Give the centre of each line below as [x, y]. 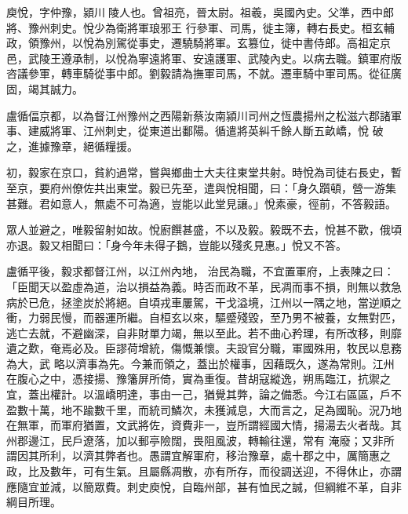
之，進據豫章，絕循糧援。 [72, 146]
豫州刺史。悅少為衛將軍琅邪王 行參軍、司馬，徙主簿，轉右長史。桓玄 [206, 27]
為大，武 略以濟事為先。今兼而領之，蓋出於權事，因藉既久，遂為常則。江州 [200, 363]
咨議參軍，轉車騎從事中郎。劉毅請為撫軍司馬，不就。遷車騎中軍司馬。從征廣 [204, 73]
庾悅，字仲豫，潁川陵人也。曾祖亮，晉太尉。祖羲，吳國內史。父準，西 [189, 12]
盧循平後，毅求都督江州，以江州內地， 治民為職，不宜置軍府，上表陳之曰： [200, 271]
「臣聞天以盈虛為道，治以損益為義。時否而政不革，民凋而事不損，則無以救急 [204, 286]
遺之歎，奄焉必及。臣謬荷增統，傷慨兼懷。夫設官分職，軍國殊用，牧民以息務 [204, 348]
